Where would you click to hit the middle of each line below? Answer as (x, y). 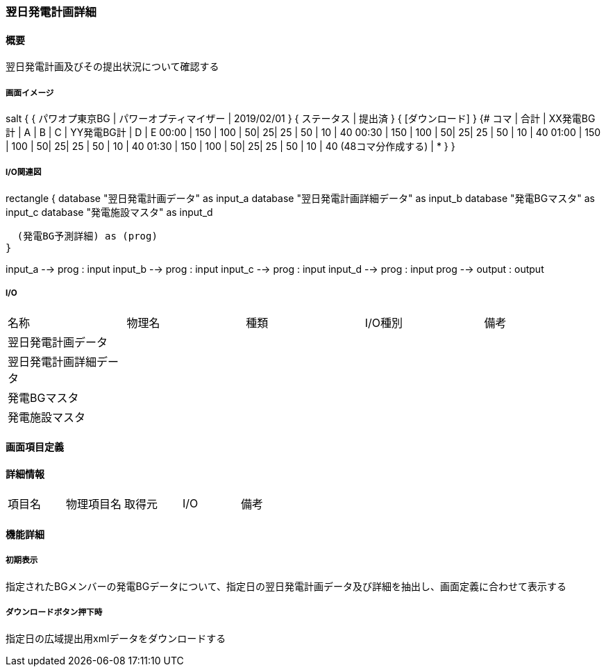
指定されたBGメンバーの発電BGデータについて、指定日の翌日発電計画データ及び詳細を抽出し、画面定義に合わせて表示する (286, 586)
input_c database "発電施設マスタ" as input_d (109, 212)
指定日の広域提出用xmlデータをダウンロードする (116, 638)
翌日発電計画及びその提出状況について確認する (112, 67)
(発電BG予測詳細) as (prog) (87, 236)
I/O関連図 (24, 173)
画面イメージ (30, 93)
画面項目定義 (35, 447)
